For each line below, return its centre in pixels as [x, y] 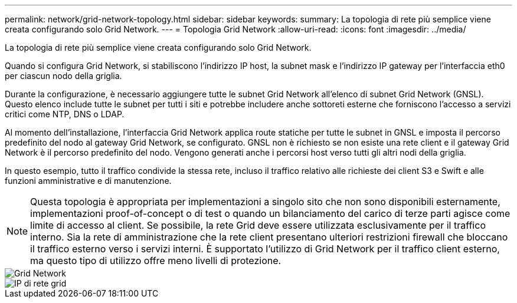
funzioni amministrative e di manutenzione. [88, 181]
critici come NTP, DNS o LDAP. [65, 114]
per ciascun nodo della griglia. [63, 76]
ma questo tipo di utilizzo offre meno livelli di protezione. [156, 261]
